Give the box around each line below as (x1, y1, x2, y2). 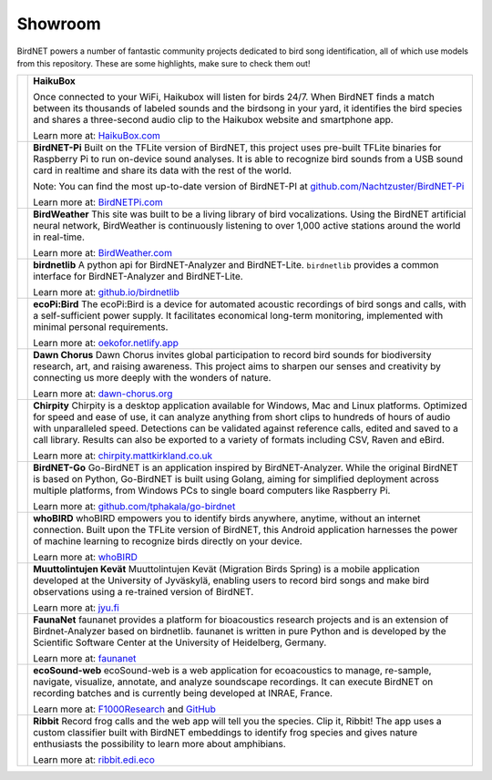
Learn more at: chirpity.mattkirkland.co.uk (33, 449, 213, 462)
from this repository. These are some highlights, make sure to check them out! (16, 57, 311, 68)
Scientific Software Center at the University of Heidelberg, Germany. (33, 636, 327, 649)
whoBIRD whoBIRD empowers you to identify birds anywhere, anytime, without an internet (33, 512, 421, 525)
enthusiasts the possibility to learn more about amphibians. (33, 738, 286, 751)
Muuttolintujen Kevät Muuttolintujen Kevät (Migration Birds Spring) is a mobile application (33, 563, 420, 576)
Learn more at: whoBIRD (33, 551, 138, 564)
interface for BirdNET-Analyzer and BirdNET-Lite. (33, 270, 243, 282)
